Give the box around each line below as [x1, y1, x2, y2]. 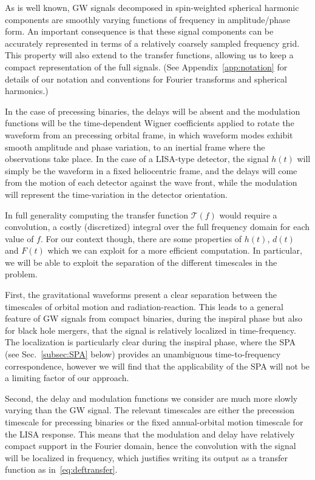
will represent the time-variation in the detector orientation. [5, 188, 228, 200]
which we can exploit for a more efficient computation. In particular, [47, 244, 302, 257]
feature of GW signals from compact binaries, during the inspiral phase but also [5, 312, 303, 325]
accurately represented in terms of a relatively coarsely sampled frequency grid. [5, 36, 300, 49]
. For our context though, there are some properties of [40, 232, 242, 245]
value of [5, 232, 34, 245]
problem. [5, 268, 38, 280]
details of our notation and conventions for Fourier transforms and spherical [5, 72, 287, 85]
